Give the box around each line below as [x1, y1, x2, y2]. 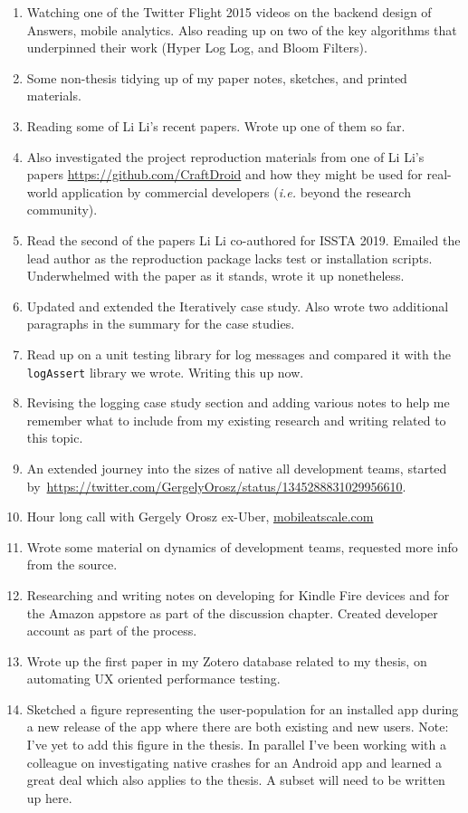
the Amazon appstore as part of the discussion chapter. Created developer [26, 603, 438, 622]
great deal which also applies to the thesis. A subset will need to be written [26, 770, 445, 789]
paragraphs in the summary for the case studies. [26, 314, 295, 333]
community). [26, 200, 98, 219]
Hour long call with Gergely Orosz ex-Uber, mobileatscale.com [26, 507, 374, 526]
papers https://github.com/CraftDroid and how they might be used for [26, 165, 423, 184]
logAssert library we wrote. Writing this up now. [26, 362, 304, 381]
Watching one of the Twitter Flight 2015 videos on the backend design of [26, 3, 432, 21]
